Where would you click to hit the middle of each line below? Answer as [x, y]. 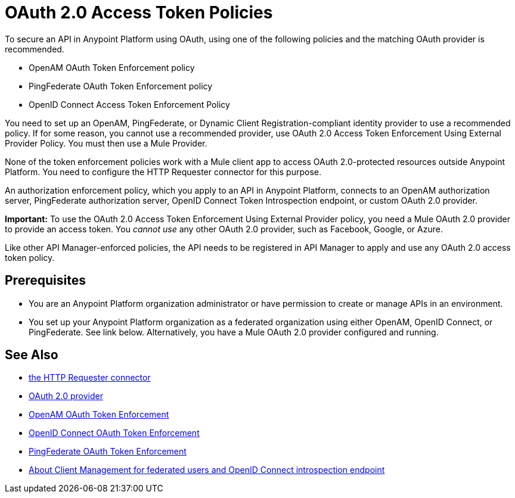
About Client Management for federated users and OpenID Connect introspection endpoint [207, 470]
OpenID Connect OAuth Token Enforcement [114, 433]
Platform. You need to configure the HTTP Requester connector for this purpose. [163, 172]
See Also [32, 355]
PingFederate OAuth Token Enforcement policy [121, 86]
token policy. [30, 257]
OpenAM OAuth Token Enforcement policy [112, 67]
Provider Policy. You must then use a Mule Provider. [106, 143]
